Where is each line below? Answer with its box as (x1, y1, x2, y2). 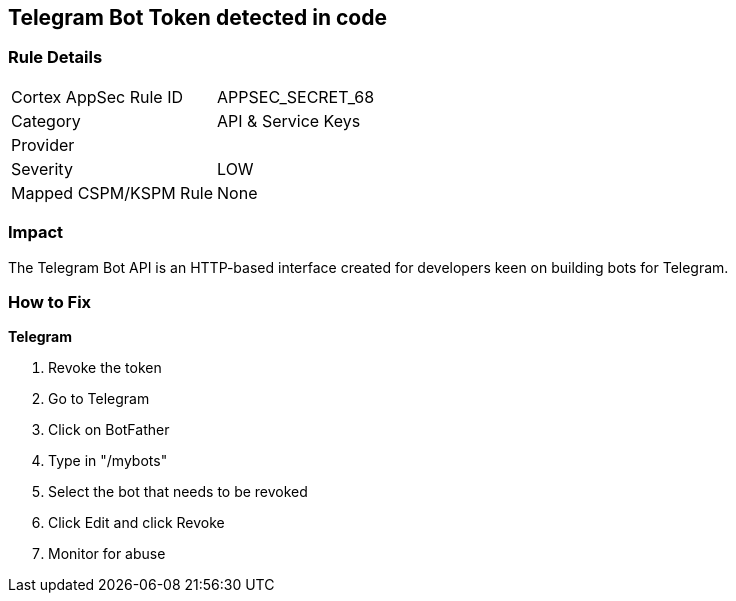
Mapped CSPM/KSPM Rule (11, 182, 214, 203)
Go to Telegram (48, 390, 150, 408)
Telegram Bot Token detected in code (8, 5, 387, 30)
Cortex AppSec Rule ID (11, 86, 184, 107)
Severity (11, 158, 73, 179)
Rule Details (8, 47, 103, 68)
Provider (11, 134, 75, 155)
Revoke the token (48, 359, 162, 377)
